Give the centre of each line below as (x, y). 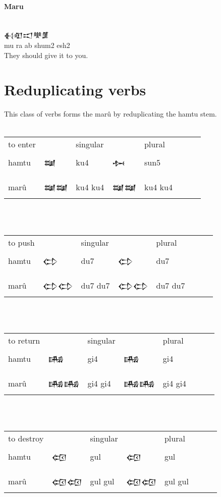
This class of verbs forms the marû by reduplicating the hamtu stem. (111, 114)
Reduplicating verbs (75, 90)
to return (24, 340)
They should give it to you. (46, 55)
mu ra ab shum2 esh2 (37, 45)
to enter (22, 144)
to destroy (26, 438)
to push (21, 242)
